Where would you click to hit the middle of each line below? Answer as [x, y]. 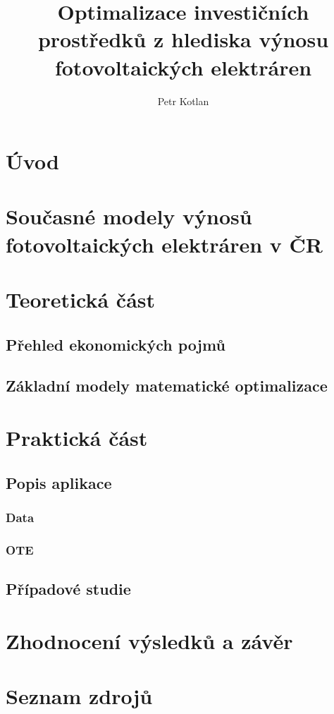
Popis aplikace [59, 482]
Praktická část [77, 437]
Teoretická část [81, 299]
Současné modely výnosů [129, 216]
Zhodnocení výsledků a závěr [149, 640]
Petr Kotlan [183, 101]
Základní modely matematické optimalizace [167, 386]
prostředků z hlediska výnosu [183, 39]
